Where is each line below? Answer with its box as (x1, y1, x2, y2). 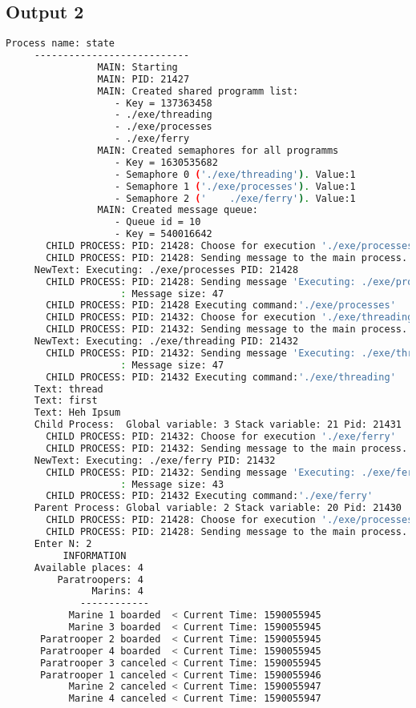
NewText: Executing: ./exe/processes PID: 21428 (34, 263, 299, 276)
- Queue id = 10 (115, 216, 201, 228)
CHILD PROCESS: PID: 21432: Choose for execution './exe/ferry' (46, 431, 396, 443)
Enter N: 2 (34, 537, 92, 549)
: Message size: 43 (120, 478, 224, 490)
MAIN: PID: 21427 (97, 73, 190, 85)
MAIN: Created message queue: (97, 204, 258, 216)
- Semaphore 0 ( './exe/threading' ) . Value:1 (115, 168, 356, 180)
